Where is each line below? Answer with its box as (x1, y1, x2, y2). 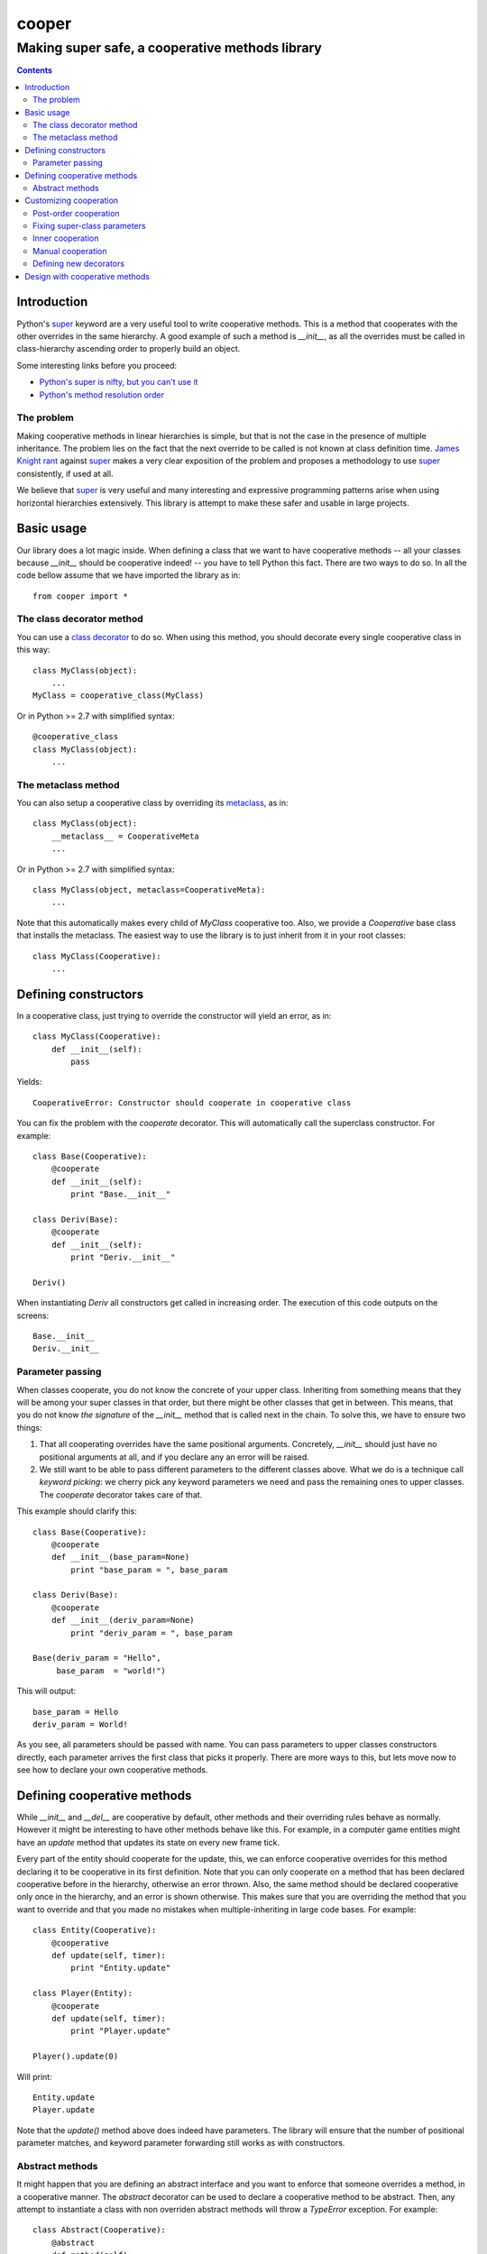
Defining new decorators (32, 258, 125, 270)
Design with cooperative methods (24, 270, 151, 281)
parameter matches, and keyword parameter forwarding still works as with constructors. (16, 2138, 345, 2149)
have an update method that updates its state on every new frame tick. (16, 1837, 280, 1847)
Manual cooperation (32, 245, 107, 256)
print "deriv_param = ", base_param (70, 1627, 234, 1638)
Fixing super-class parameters (32, 221, 146, 232)
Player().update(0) (32, 2051, 119, 2062)
